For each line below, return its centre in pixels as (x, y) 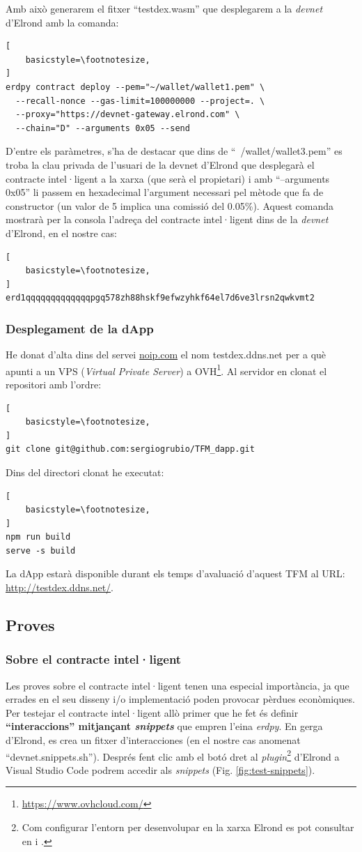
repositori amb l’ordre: (54, 384)
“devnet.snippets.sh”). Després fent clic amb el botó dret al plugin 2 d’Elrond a (173, 755)
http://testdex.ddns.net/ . (60, 587)
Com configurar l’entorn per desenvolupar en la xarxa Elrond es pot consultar (188, 827)
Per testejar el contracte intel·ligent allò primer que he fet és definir (152, 712)
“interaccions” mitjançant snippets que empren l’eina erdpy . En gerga (164, 726)
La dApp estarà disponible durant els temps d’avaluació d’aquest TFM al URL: (175, 573)
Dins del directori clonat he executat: (85, 472)
